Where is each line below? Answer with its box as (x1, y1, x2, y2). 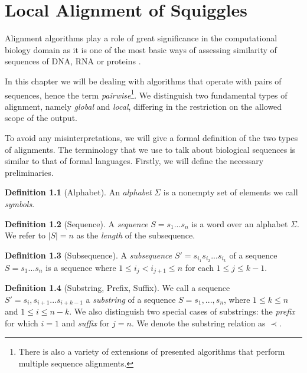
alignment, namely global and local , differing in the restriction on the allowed (5, 100, 282, 112)
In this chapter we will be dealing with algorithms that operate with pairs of (5, 74, 282, 87)
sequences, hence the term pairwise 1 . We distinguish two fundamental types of (5, 87, 288, 101)
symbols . (5, 197, 35, 210)
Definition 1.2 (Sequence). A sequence (5, 217, 148, 230)
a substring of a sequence (86, 293, 176, 305)
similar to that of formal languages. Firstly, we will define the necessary (5, 155, 264, 167)
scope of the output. (5, 112, 77, 124)
